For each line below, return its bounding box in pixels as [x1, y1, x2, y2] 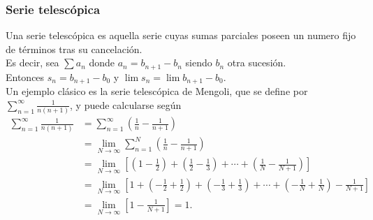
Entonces [6, 69, 45, 84]
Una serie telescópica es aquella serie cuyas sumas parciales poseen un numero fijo [6, 28, 356, 43]
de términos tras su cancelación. [6, 41, 142, 56]
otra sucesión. [227, 55, 286, 70]
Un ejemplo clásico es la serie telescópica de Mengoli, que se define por [6, 84, 308, 98]
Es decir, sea [6, 55, 59, 70]
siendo [185, 55, 212, 70]
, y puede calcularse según [70, 97, 182, 112]
